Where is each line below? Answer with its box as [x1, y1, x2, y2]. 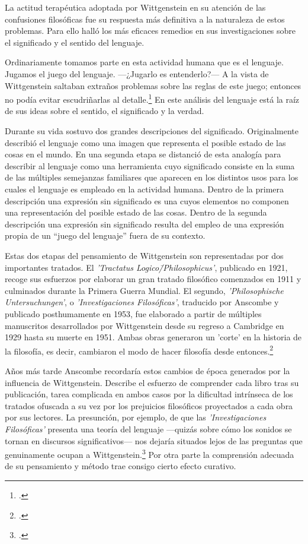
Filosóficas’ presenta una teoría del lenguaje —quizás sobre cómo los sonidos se [5, 422, 292, 435]
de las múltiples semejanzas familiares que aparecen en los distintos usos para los [5, 171, 299, 184]
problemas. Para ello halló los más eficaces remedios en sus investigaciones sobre [5, 24, 296, 37]
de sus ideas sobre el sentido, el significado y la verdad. [5, 105, 204, 117]
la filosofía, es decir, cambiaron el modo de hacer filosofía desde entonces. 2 [5, 343, 274, 357]
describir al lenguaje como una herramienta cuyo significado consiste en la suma [5, 159, 295, 172]
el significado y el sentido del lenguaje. [5, 36, 145, 48]
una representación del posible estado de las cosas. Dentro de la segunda [5, 206, 267, 219]
